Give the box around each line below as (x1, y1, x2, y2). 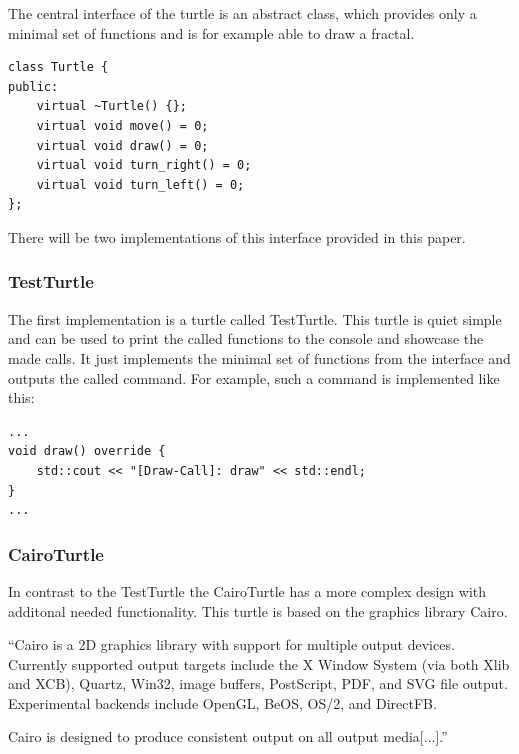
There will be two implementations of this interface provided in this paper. (8, 226, 466, 247)
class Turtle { (8, 60, 109, 75)
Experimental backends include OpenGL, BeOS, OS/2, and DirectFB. (8, 692, 437, 713)
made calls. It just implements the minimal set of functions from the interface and (8, 347, 511, 368)
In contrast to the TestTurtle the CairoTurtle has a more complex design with (8, 580, 487, 601)
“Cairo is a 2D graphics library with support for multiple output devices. (8, 634, 455, 655)
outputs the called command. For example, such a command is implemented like (8, 367, 500, 388)
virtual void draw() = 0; (36, 138, 209, 153)
